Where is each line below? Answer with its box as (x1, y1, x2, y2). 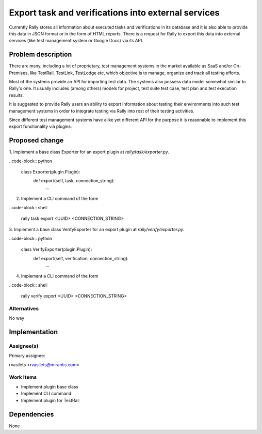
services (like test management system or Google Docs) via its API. (9, 38, 143, 44)
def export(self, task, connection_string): (33, 178, 115, 184)
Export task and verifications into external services (9, 7, 220, 18)
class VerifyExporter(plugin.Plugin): (21, 247, 92, 252)
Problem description (9, 50, 72, 59)
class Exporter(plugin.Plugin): (21, 169, 80, 175)
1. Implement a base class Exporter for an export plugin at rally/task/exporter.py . (9, 149, 169, 155)
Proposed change (9, 136, 64, 145)
